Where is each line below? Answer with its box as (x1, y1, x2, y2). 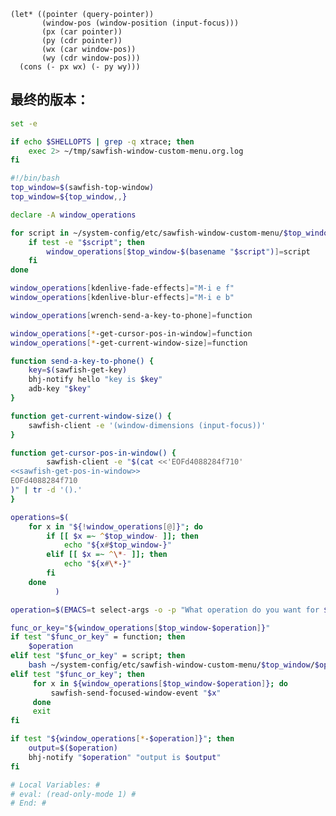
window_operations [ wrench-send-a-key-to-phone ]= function (10, 310, 253, 320)
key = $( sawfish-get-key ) (28, 365, 128, 375)
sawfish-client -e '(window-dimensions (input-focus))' (28, 420, 267, 430)
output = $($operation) (28, 743, 118, 754)
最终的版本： (10, 91, 90, 109)
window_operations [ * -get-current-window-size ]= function (10, 338, 248, 348)
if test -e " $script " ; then (28, 237, 145, 247)
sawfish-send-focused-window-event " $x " (50, 688, 222, 698)
